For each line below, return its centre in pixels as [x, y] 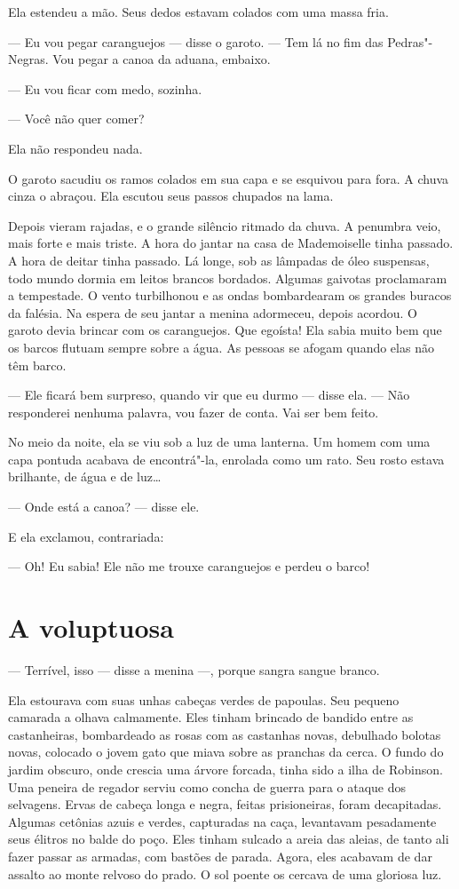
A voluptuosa [91, 627]
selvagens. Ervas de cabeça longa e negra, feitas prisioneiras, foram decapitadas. [225, 804]
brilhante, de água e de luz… [85, 476]
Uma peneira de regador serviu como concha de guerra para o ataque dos [207, 786]
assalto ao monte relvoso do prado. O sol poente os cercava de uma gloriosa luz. [225, 873]
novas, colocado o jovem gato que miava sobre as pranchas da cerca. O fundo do [226, 752]
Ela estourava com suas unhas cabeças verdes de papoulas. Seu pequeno [204, 699]
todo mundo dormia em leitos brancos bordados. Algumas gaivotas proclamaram [228, 278]
